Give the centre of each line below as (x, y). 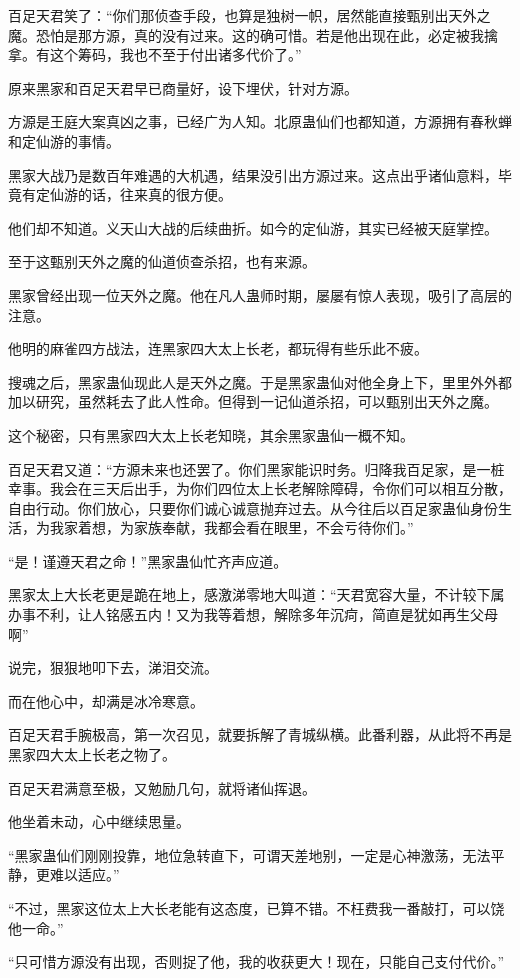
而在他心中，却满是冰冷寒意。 (106, 700)
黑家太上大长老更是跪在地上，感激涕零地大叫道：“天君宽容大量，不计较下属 (256, 594)
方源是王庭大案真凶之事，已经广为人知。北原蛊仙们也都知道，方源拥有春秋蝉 (260, 121)
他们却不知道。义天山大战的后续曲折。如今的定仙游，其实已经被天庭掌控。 (253, 227)
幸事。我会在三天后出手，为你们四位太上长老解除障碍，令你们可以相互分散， (260, 488)
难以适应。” (84, 874)
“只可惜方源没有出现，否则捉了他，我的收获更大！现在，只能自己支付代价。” (256, 961)
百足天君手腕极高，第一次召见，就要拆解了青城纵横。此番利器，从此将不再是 (260, 734)
